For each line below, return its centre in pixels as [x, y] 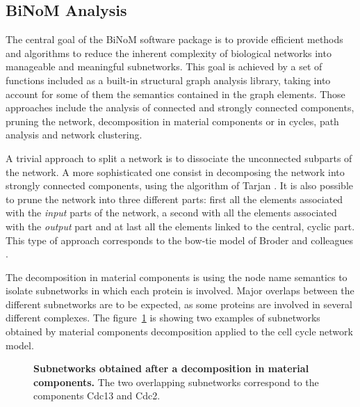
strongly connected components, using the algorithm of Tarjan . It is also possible [180, 185]
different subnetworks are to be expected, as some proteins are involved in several [179, 304]
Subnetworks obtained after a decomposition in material [171, 368]
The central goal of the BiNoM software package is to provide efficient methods [174, 39]
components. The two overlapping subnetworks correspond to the [176, 382]
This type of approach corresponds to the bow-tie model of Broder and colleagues [180, 240]
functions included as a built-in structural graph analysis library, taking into [168, 80]
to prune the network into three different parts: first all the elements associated [174, 199]
